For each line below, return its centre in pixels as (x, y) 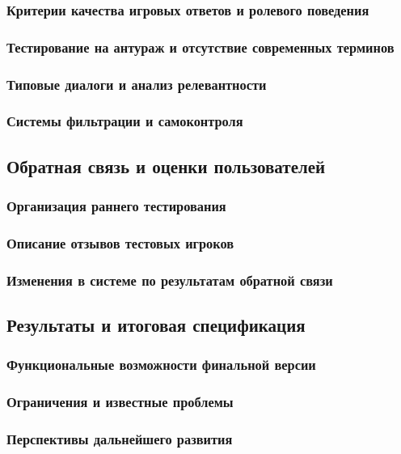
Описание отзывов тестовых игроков (120, 242)
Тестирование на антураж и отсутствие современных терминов (200, 47)
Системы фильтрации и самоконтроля (125, 121)
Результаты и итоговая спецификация (156, 325)
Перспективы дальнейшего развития (120, 439)
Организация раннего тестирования (116, 206)
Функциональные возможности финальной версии (161, 365)
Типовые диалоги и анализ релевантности (137, 84)
